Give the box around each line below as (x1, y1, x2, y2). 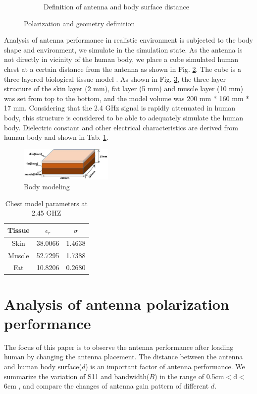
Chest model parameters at (5, 198, 88, 208)
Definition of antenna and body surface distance (44, 1, 190, 11)
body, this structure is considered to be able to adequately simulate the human (4, 112, 244, 122)
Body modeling (24, 181, 70, 192)
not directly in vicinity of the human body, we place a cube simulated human (4, 54, 239, 64)
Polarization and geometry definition (24, 18, 135, 28)
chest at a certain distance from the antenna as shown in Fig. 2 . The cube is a (4, 63, 241, 74)
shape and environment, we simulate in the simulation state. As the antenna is (4, 44, 243, 55)
